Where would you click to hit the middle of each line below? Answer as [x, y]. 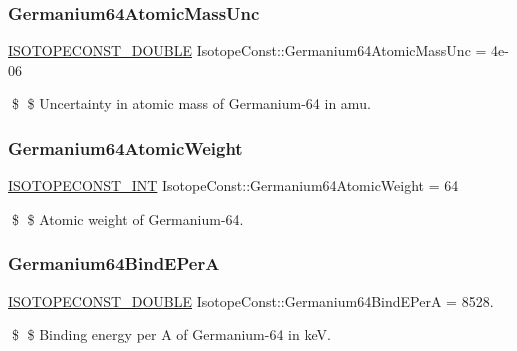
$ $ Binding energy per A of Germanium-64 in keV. [171, 334]
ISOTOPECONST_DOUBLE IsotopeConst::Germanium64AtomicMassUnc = [247, 50]
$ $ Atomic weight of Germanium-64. [127, 218]
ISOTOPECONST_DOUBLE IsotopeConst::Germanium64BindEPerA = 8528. [251, 300]
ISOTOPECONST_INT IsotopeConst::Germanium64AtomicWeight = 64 [233, 185]
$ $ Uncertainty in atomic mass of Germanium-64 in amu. [191, 103]
